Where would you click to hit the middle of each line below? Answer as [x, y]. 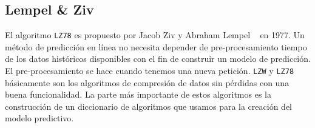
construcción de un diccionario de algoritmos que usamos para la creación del [148, 106]
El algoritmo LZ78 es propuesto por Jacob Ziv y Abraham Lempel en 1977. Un [155, 35]
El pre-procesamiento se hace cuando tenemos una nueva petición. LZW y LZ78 [150, 71]
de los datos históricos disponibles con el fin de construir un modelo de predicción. [158, 59]
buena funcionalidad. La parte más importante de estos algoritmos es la [138, 94]
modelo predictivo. [39, 118]
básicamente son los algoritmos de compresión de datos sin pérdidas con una [147, 82]
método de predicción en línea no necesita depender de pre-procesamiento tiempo [156, 46]
